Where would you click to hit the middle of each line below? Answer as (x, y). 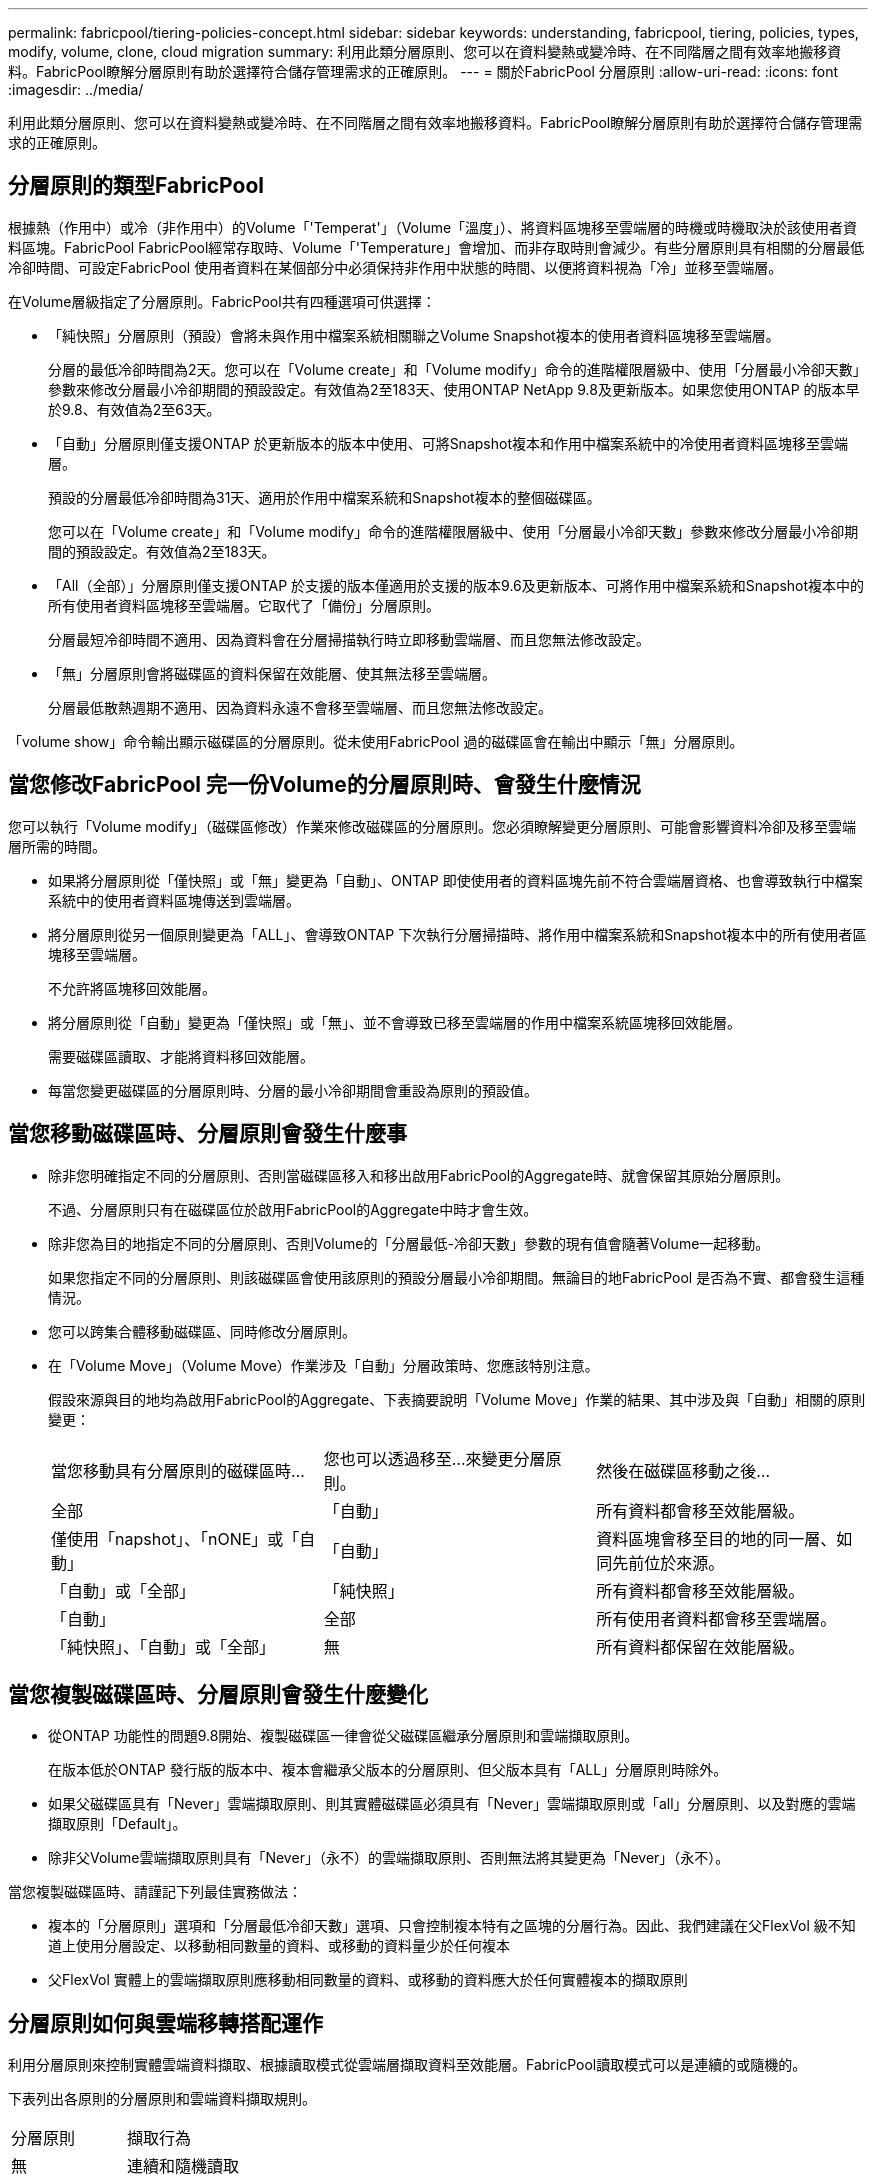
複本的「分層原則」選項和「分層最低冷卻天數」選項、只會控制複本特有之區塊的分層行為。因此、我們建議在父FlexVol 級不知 (452, 1926)
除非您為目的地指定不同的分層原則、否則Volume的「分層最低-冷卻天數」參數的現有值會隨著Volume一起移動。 (409, 1243)
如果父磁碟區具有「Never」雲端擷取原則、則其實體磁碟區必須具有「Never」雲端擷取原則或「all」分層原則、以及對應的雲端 (452, 1804)
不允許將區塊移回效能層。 (132, 988)
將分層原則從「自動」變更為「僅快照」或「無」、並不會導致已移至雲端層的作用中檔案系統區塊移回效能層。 (394, 1022)
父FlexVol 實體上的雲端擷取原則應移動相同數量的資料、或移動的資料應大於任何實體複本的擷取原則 (368, 1980)
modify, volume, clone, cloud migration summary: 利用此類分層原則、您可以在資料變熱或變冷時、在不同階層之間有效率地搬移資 (425, 51)
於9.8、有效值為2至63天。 (134, 409)
